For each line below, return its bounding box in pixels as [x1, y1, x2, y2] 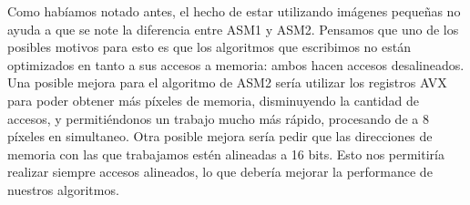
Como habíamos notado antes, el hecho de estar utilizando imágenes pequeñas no [7, 2, 461, 20]
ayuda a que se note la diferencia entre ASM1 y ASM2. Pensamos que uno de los [7, 19, 459, 38]
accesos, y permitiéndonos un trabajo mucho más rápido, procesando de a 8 [7, 108, 429, 128]
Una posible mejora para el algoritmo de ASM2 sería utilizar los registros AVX [7, 73, 447, 92]
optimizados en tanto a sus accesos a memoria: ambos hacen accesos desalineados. [7, 55, 465, 74]
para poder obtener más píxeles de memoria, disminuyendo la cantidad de [7, 90, 419, 109]
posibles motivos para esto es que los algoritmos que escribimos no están [7, 37, 411, 56]
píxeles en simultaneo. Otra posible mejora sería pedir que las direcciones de [7, 127, 433, 146]
